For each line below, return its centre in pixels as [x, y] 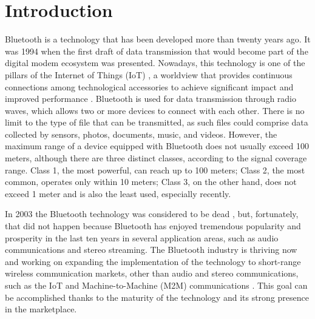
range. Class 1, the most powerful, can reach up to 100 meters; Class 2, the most [155, 170]
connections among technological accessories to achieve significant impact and [149, 86]
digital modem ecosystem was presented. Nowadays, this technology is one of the [155, 63]
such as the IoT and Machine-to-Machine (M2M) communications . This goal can [156, 285]
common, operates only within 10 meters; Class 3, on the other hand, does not [151, 182]
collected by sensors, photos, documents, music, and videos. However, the [141, 134]
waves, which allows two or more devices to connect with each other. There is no [155, 110]
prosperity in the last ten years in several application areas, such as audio [142, 237]
